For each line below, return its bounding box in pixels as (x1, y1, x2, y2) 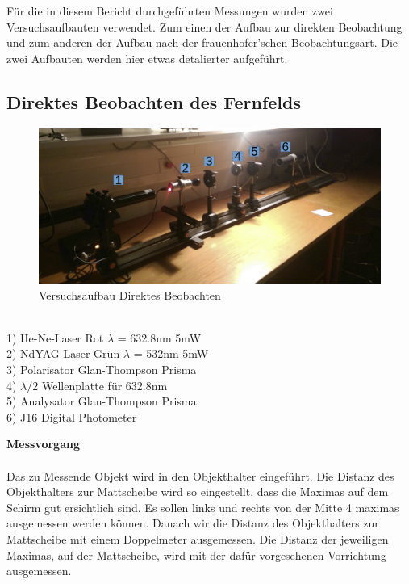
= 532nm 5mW (133, 345, 209, 362)
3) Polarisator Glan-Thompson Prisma (6, 361, 197, 378)
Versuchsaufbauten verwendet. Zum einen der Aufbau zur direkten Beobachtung (6, 18, 403, 35)
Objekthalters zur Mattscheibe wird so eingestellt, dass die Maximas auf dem (6, 483, 389, 500)
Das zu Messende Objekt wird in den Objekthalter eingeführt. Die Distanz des (6, 467, 394, 484)
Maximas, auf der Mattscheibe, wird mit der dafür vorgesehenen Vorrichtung (6, 546, 386, 563)
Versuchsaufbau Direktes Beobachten (39, 286, 221, 303)
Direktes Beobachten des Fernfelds (6, 89, 301, 114)
